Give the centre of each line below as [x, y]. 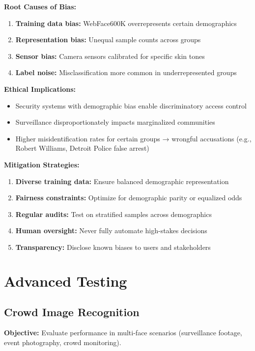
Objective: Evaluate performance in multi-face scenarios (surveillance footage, [123, 333]
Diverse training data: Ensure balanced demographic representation [122, 181]
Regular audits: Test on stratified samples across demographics [113, 214]
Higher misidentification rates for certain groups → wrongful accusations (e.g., [133, 138]
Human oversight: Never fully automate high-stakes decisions [111, 230]
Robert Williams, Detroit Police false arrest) [82, 148]
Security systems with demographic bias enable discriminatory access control [131, 105]
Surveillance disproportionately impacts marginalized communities [115, 122]
